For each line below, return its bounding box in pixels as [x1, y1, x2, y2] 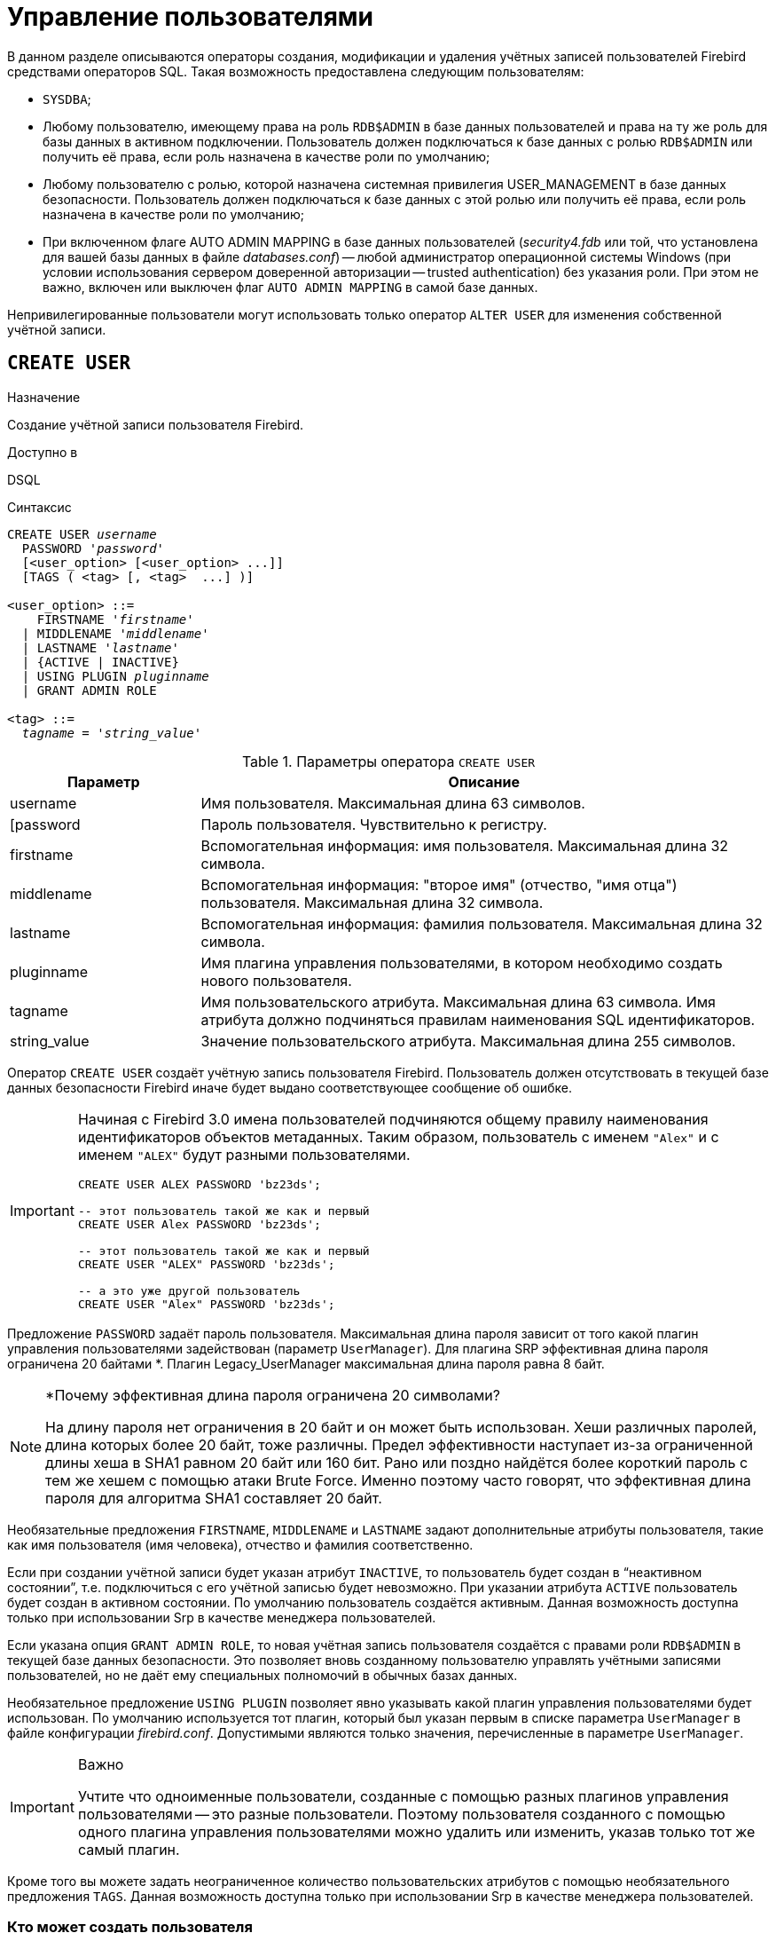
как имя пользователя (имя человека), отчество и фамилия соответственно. [7, 1536, 474, 1552]
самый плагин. [77, 1840, 180, 1858]
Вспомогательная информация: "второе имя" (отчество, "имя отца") [200, 875, 678, 894]
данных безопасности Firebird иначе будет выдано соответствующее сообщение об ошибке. [7, 1079, 572, 1095]
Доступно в [7, 444, 78, 460]
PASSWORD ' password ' [21, 540, 165, 556]
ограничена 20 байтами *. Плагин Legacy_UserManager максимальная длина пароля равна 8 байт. [7, 1355, 605, 1371]
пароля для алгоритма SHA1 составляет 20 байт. [45, 1488, 382, 1507]
